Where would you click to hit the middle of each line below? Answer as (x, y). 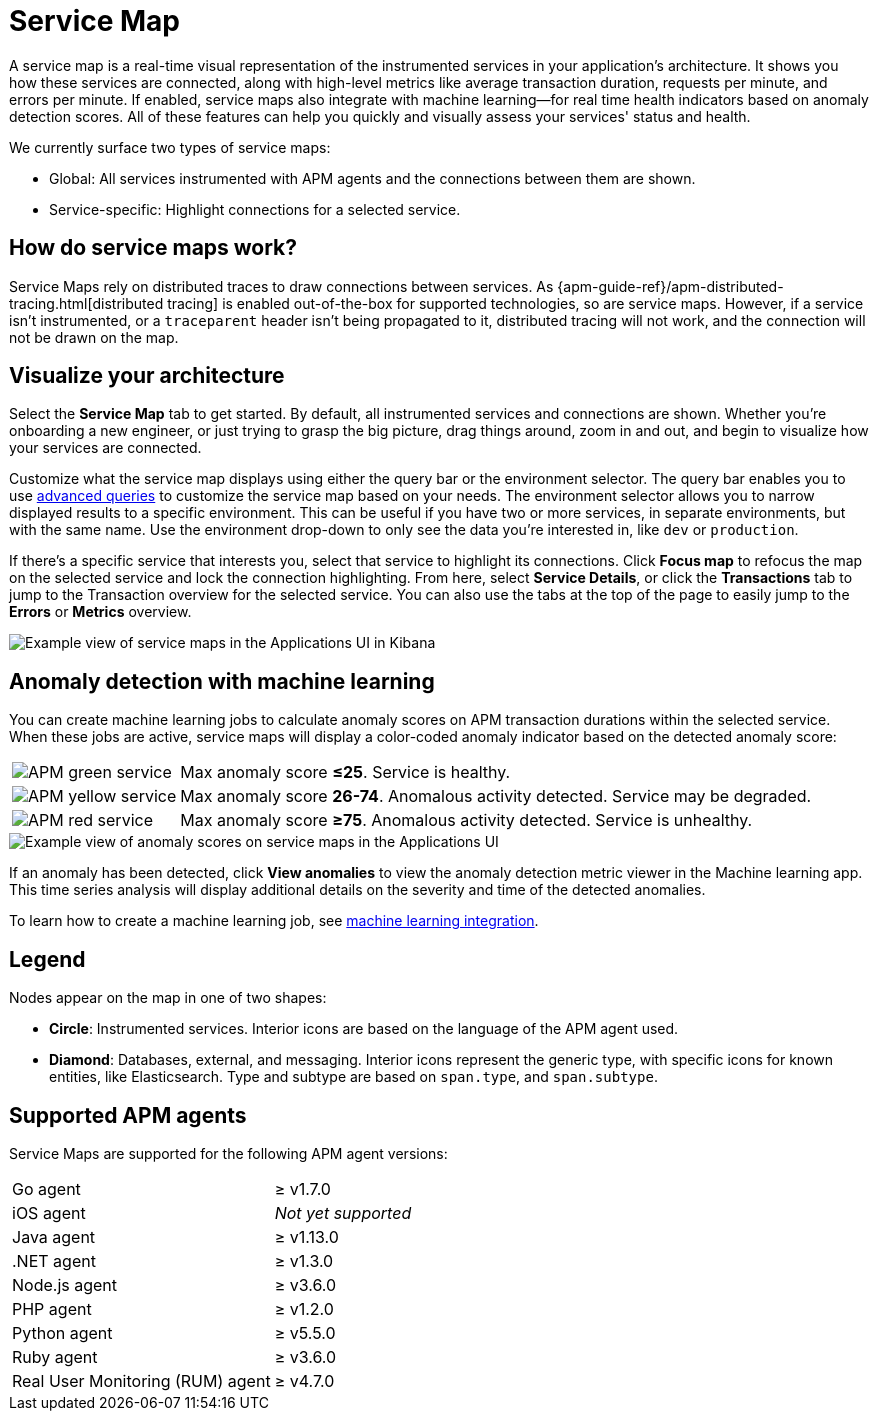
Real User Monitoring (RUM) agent (141, 1380)
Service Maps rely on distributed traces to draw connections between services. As (281, 286)
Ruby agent (55, 1356)
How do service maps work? (153, 248)
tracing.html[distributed (86, 303)
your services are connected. (105, 448)
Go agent (46, 1188)
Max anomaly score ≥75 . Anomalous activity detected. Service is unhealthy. (466, 820)
